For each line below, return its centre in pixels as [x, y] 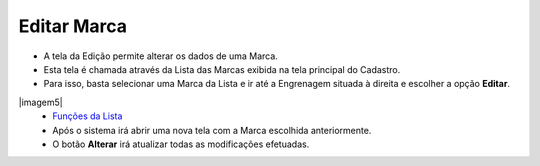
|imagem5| [41, 102]
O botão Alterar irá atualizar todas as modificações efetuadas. [181, 144]
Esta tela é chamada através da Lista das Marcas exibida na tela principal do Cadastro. [222, 69]
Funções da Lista [87, 116]
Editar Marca [72, 26]
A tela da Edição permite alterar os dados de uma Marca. [161, 56]
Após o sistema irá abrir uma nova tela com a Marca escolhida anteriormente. [212, 130]
